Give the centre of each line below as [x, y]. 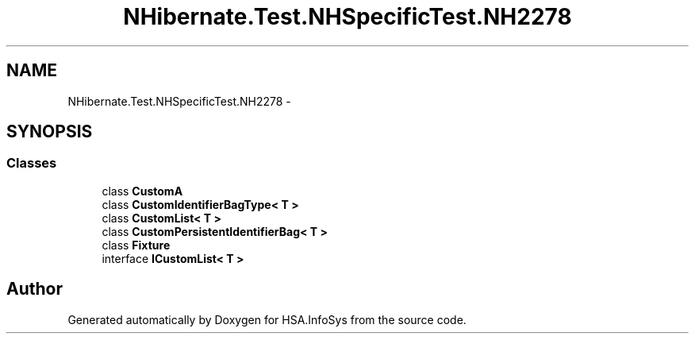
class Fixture [136, 245]
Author [35, 289]
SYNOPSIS [50, 132]
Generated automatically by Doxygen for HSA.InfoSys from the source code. [267, 319]
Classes [32, 163]
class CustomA [142, 191]
